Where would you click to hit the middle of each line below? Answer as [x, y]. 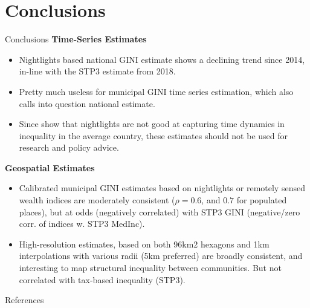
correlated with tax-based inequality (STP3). [102, 279]
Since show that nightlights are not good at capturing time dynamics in [152, 124]
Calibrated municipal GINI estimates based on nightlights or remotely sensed [162, 188]
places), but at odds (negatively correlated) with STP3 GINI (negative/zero [160, 211]
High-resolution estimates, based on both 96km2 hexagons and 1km [144, 244]
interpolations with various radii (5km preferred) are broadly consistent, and [161, 256]
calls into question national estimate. [87, 103]
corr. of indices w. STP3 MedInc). [82, 224]
